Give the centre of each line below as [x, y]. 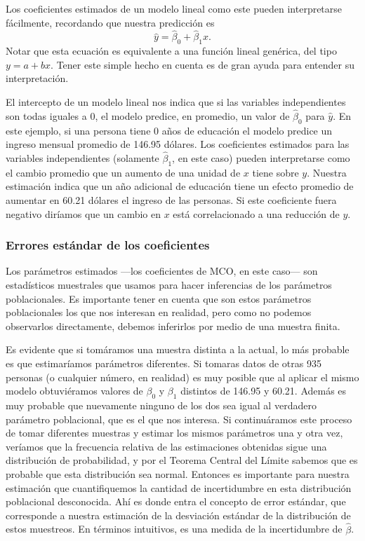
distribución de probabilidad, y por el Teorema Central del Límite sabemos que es [182, 460]
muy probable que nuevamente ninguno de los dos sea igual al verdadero [161, 405]
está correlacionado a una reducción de [256, 213]
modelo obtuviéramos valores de [74, 391]
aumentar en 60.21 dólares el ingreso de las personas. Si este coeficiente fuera [171, 199]
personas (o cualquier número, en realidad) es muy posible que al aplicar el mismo [182, 377]
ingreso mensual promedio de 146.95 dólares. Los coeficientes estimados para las [178, 144]
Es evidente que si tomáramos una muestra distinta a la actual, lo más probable [178, 349]
